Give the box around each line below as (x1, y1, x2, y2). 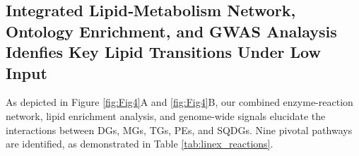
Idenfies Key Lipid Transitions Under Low (6, 41, 321, 63)
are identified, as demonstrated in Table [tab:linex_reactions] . (6, 136, 273, 151)
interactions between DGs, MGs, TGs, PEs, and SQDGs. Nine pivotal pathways (6, 122, 353, 137)
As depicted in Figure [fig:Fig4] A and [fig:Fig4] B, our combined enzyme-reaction (6, 95, 353, 109)
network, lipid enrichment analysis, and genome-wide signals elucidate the (6, 108, 326, 123)
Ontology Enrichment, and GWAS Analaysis (6, 20, 337, 42)
